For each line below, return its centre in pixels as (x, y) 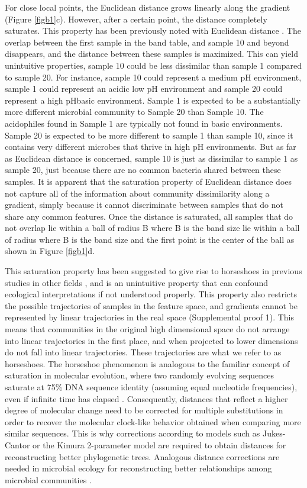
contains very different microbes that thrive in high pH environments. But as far (151, 147)
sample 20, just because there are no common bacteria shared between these (143, 170)
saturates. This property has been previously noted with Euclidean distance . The (153, 30)
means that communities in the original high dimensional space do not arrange (147, 329)
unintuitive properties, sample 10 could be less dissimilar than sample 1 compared (153, 65)
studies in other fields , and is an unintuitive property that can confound (136, 282)
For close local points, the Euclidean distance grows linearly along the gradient (148, 7)
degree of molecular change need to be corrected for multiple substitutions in (144, 410)
